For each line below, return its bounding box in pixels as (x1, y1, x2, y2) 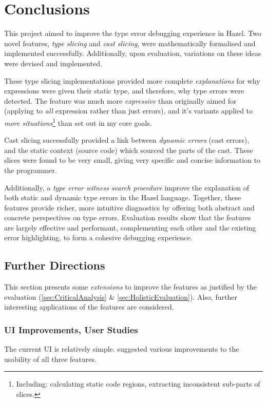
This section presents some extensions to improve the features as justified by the (4, 281, 257, 292)
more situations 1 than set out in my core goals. (4, 116, 152, 128)
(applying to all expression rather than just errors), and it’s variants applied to (4, 105, 253, 116)
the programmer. (4, 164, 57, 175)
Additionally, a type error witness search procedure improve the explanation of (4, 182, 250, 193)
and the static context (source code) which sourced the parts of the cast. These (4, 144, 253, 155)
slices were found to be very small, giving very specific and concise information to (4, 155, 261, 165)
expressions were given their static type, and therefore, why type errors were (4, 85, 244, 96)
